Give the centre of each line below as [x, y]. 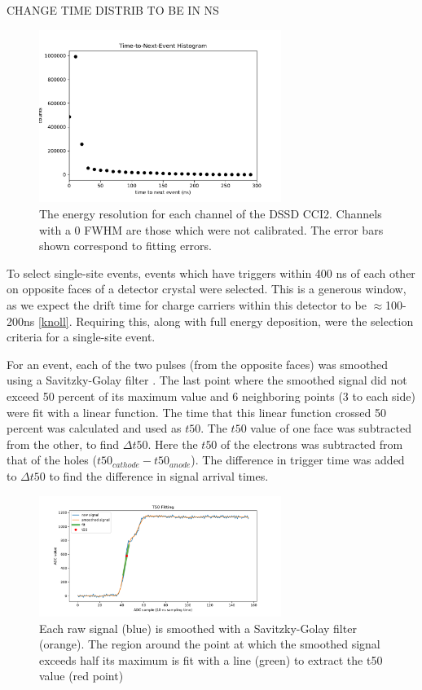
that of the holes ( [52, 460]
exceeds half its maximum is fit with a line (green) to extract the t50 [211, 659]
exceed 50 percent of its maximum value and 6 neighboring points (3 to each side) [211, 396]
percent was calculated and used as [94, 428]
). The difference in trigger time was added [298, 460]
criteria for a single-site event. [81, 337]
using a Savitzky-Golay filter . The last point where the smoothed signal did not [207, 380]
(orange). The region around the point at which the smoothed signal [210, 644]
